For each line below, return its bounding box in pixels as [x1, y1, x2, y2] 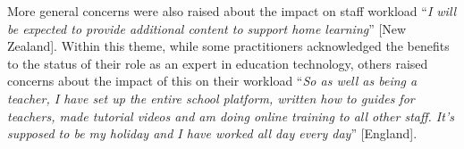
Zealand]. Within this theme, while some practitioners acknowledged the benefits [7, 37, 450, 55]
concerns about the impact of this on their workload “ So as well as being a [7, 71, 418, 90]
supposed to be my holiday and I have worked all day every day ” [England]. [7, 124, 418, 143]
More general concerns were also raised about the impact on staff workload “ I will [7, 2, 457, 20]
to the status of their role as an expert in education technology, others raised [7, 54, 428, 72]
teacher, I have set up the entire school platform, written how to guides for [7, 88, 415, 107]
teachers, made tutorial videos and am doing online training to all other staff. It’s [7, 106, 454, 125]
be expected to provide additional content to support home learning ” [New [7, 19, 407, 37]
